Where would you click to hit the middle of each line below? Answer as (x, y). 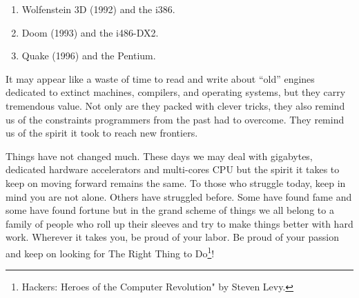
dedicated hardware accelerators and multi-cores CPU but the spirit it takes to (173, 169)
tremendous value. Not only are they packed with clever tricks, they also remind (175, 105)
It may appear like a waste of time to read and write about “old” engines (160, 78)
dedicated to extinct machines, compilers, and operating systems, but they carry (176, 92)
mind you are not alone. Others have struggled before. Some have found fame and (179, 196)
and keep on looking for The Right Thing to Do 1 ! (110, 252)
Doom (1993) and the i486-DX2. (90, 32)
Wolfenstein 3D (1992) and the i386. (98, 9)
